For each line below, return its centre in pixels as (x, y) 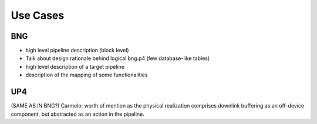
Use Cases (38, 15)
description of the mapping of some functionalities (87, 75)
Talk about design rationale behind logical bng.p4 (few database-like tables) (118, 58)
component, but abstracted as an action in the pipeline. (78, 114)
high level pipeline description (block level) (77, 51)
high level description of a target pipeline (75, 66)
